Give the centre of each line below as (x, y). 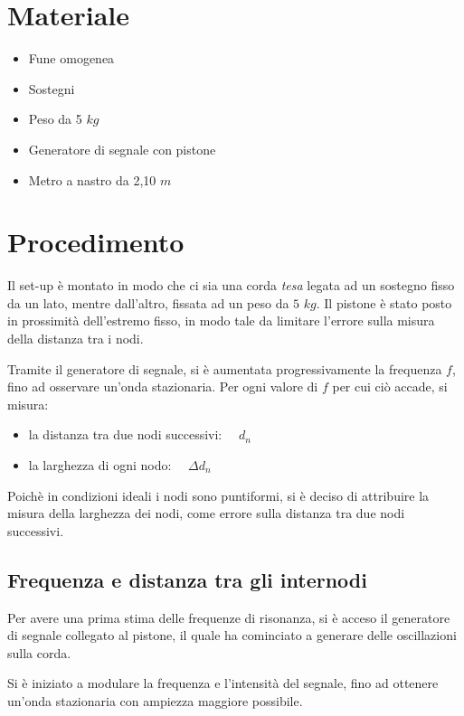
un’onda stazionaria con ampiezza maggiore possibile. (155, 700)
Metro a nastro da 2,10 (92, 179)
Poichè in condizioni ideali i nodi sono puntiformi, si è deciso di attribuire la (218, 495)
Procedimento (96, 242)
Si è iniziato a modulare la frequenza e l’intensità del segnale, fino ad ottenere (223, 683)
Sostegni (52, 88)
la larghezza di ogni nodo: (100, 464)
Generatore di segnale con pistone (122, 149)
